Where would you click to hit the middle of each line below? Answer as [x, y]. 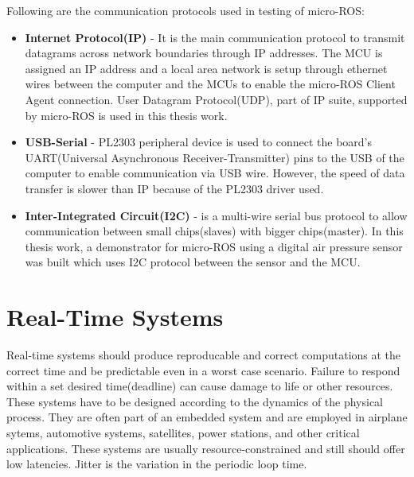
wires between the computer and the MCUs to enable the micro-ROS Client [210, 84]
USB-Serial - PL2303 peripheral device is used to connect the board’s [199, 142]
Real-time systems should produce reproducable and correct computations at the [204, 355]
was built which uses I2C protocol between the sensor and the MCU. [193, 262]
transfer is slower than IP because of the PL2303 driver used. [174, 188]
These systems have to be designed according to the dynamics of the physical [195, 401]
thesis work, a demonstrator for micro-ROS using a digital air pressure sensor [214, 246]
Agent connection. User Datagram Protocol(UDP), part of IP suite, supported [216, 99]
